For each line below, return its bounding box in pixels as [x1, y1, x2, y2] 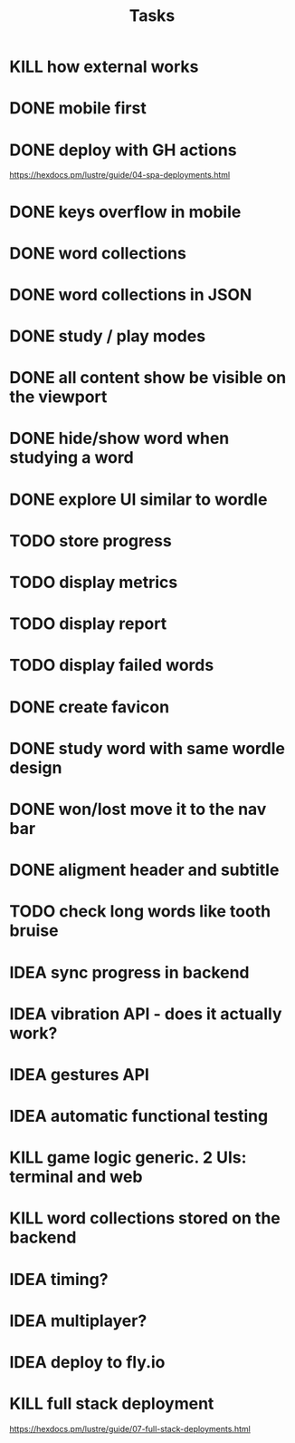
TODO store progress [9, 530, 172, 551]
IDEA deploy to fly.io [9, 1352, 166, 1372]
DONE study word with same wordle [9, 738, 285, 759]
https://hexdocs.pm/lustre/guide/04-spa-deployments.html [9, 170, 231, 181]
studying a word [9, 447, 134, 468]
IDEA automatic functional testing [9, 1106, 269, 1126]
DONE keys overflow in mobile [9, 201, 242, 222]
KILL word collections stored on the [9, 1208, 281, 1229]
